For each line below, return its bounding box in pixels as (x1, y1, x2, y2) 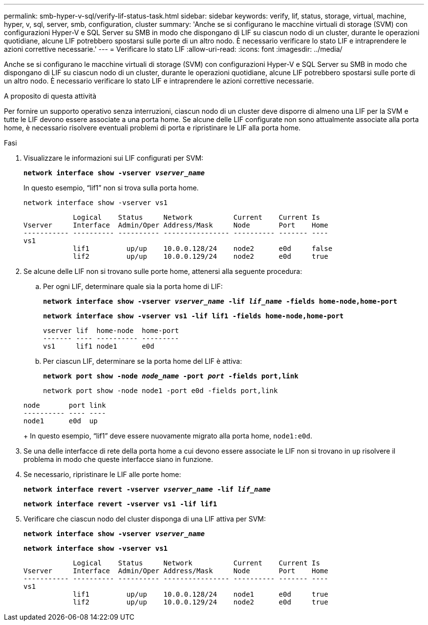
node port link (23, 401, 106, 409)
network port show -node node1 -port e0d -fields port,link (43, 387, 278, 395)
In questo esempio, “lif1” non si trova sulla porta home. (23, 184, 199, 192)
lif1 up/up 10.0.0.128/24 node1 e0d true (73, 590, 328, 598)
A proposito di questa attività (4, 92, 97, 100)
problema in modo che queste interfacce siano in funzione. (23, 455, 213, 463)
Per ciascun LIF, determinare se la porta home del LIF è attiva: (43, 357, 242, 365)
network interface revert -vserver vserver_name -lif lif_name (23, 485, 271, 493)
